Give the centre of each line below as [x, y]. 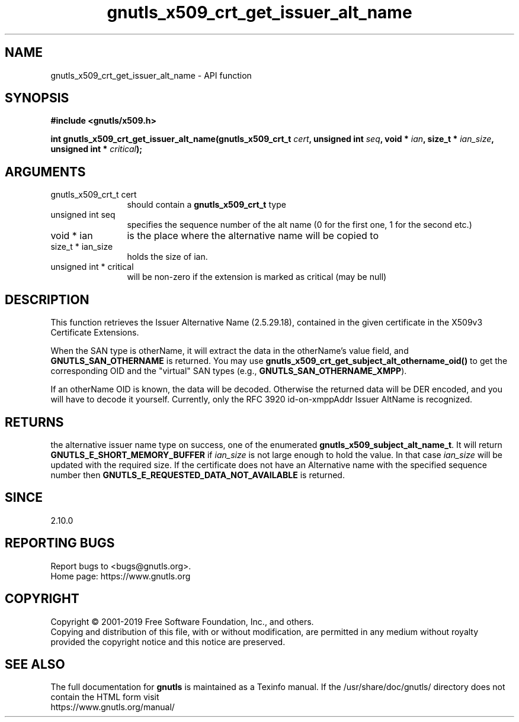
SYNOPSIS [37, 98]
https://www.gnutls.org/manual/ [113, 707]
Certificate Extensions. [95, 333]
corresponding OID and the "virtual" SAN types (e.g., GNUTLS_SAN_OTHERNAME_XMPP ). [229, 371]
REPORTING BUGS [60, 543]
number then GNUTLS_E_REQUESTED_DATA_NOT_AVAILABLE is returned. [198, 475]
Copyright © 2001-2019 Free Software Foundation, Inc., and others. [182, 621]
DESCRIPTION [47, 299]
